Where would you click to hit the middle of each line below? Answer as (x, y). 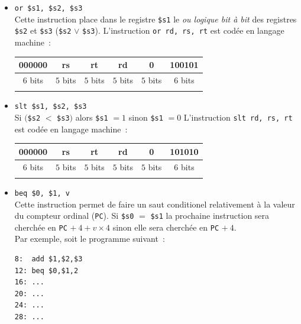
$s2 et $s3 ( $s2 (43, 30)
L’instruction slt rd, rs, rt (238, 117)
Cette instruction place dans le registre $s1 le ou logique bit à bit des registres (156, 19)
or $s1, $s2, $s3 (48, 8)
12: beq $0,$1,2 (46, 270)
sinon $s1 (146, 117)
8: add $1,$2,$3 (48, 259)
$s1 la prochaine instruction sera (210, 216)
